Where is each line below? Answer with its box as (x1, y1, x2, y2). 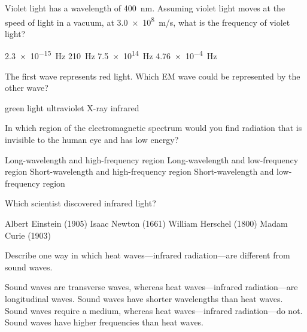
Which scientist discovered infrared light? (5, 197, 156, 209)
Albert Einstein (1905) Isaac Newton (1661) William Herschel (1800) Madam (5, 217, 288, 230)
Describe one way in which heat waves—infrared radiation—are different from (5, 249, 290, 261)
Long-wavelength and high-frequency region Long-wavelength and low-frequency (5, 153, 299, 166)
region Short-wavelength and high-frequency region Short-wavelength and (5, 165, 274, 178)
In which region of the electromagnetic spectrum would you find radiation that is (5, 121, 302, 134)
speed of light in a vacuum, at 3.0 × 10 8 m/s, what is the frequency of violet (5, 14, 290, 28)
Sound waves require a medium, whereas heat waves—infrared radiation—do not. (5, 304, 303, 316)
